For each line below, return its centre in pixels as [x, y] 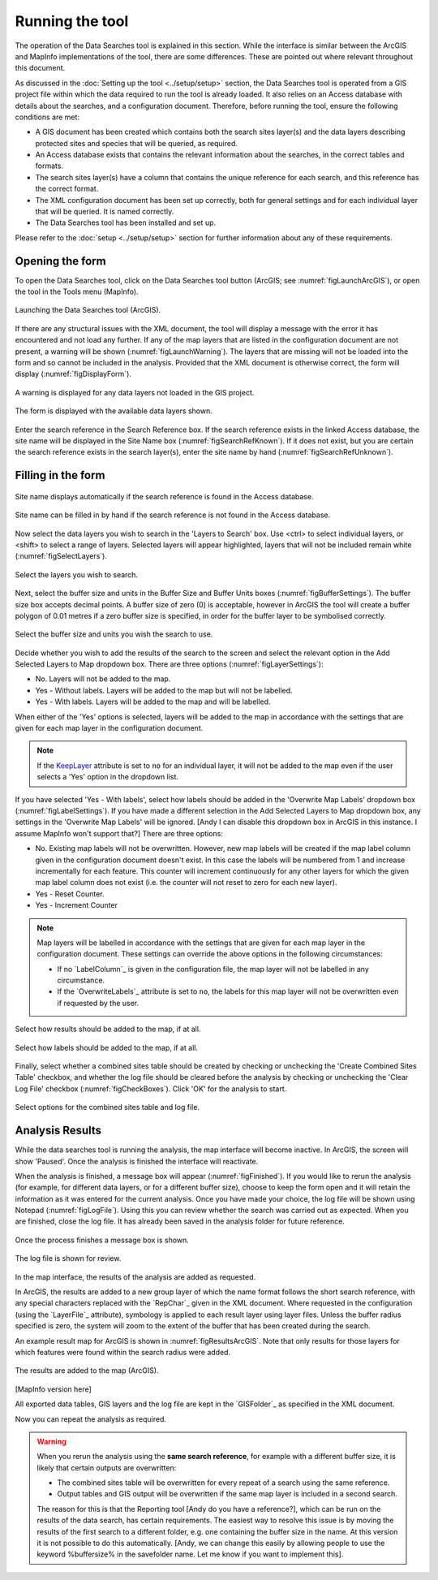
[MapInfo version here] [54, 1389]
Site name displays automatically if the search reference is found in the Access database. [164, 496]
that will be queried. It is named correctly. [105, 212]
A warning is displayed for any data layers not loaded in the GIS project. [135, 392]
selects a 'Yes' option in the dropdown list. [107, 777]
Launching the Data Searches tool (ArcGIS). [88, 310]
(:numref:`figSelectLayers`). [61, 556]
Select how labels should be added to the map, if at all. [107, 1047]
